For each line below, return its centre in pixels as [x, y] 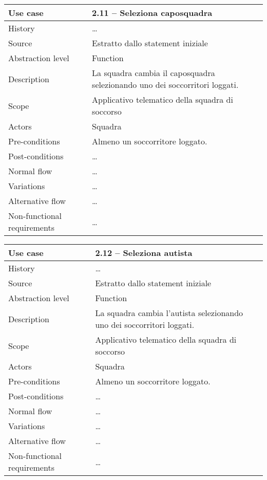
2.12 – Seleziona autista [144, 253]
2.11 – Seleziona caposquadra [152, 13]
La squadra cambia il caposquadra [154, 73]
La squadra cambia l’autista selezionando [169, 313]
